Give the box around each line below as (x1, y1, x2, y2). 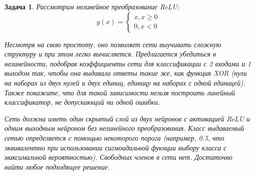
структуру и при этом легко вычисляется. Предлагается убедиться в (4, 49, 216, 59)
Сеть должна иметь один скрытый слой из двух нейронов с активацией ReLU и (4, 113, 250, 123)
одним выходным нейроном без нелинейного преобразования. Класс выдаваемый (4, 123, 244, 133)
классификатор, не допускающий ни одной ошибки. (4, 97, 160, 107)
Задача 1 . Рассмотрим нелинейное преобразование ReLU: (4, 1, 180, 11)
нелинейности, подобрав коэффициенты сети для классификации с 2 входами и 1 (4, 58, 251, 68)
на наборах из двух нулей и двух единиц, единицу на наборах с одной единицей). (4, 77, 246, 87)
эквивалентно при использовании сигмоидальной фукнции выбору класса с (4, 142, 227, 152)
